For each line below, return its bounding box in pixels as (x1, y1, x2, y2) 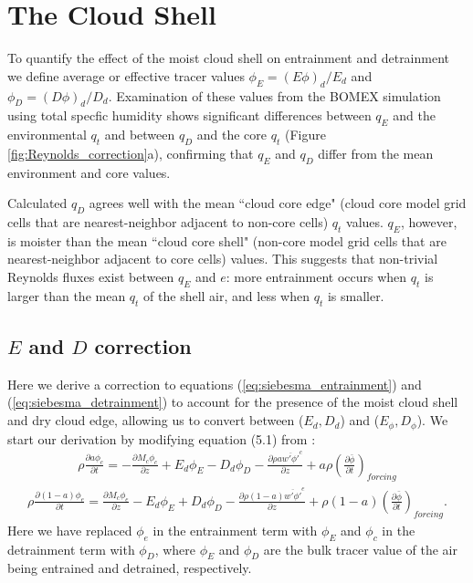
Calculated (7, 193, 68, 213)
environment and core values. (7, 162, 171, 182)
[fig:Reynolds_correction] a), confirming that (7, 143, 254, 162)
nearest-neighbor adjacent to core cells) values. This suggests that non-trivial (7, 249, 438, 268)
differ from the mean (318, 143, 434, 162)
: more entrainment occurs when (226, 267, 407, 286)
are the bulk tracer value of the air (263, 539, 457, 558)
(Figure (284, 125, 326, 144)
